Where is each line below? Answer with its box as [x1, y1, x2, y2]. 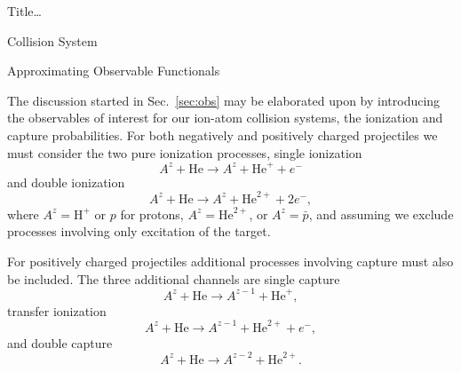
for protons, [120, 204, 184, 223]
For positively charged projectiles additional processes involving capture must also [7, 251, 454, 270]
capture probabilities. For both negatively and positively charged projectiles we [7, 125, 438, 144]
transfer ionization [7, 301, 107, 320]
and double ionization [7, 172, 125, 191]
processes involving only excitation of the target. [7, 222, 271, 241]
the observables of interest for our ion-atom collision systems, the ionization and [7, 108, 443, 127]
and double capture [7, 333, 113, 352]
